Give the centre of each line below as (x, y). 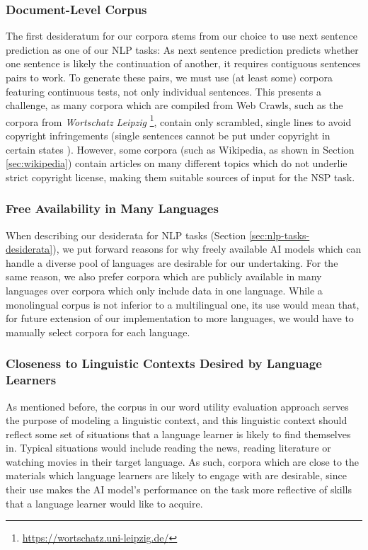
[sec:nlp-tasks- (279, 235)
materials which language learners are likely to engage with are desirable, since (176, 475)
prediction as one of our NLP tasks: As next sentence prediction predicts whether (182, 49)
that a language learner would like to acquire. (104, 503)
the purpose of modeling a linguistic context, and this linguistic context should (177, 420)
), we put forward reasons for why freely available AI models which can (207, 249)
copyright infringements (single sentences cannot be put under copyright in (168, 136)
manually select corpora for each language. (98, 332)
